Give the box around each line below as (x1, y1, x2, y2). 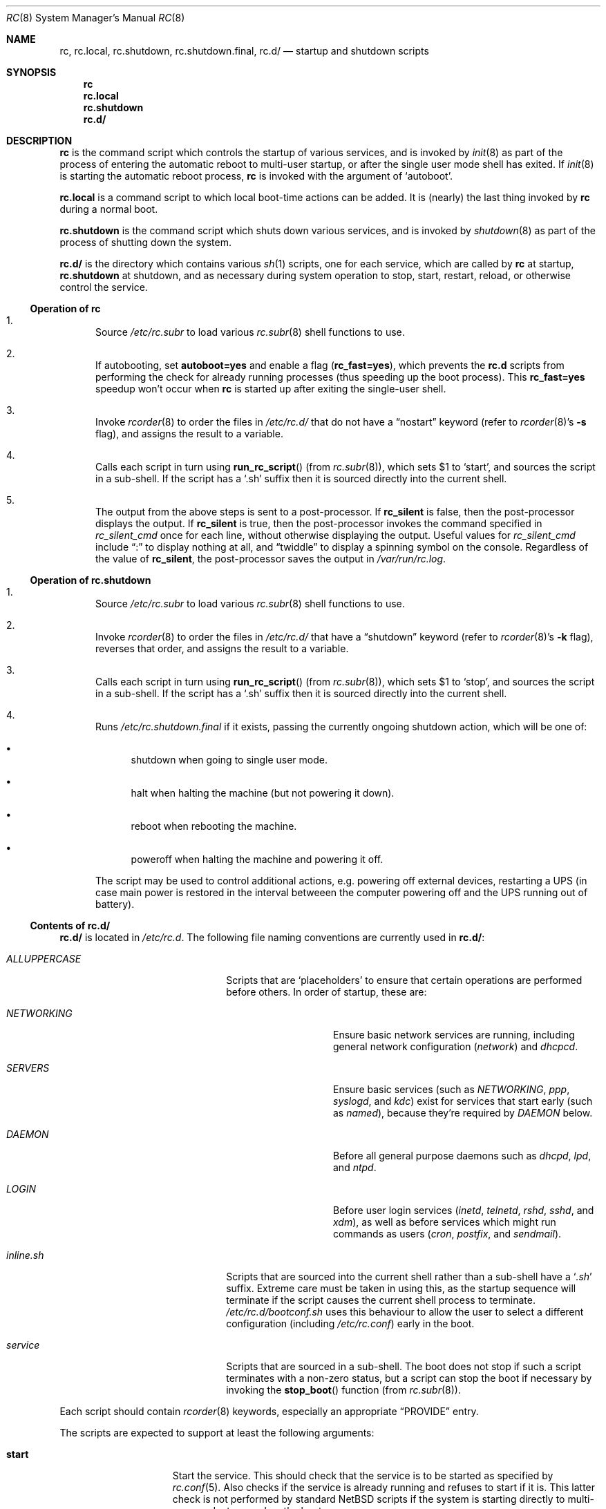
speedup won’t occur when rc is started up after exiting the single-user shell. (95, 383, 446, 395)
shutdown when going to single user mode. (131, 754, 328, 766)
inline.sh (6, 1249, 44, 1261)
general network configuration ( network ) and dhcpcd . (333, 1041, 578, 1052)
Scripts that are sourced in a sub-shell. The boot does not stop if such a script (226, 1360, 582, 1372)
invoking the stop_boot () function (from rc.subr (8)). (226, 1384, 461, 1396)
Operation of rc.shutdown (30, 574, 151, 586)
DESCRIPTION (6, 135, 73, 146)
